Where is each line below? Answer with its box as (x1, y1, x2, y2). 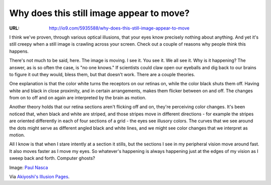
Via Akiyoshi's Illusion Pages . (9, 173, 70, 179)
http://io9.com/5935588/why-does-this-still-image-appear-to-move (49, 25, 190, 31)
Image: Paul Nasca (9, 164, 48, 170)
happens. (9, 48, 29, 54)
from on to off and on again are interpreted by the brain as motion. (9, 95, 147, 101)
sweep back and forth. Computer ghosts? (9, 155, 95, 161)
